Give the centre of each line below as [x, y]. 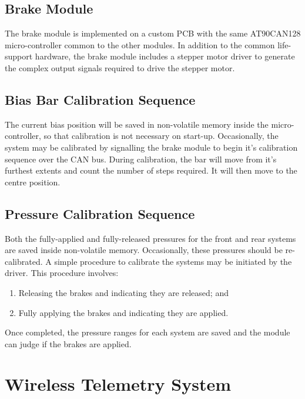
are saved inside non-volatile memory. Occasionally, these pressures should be [144, 250]
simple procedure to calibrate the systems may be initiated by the [173, 261]
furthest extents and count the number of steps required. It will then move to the [151, 170]
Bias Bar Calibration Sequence [100, 99]
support [19, 56]
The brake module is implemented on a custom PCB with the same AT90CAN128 [153, 33]
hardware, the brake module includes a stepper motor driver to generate [165, 56]
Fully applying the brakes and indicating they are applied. [123, 312]
